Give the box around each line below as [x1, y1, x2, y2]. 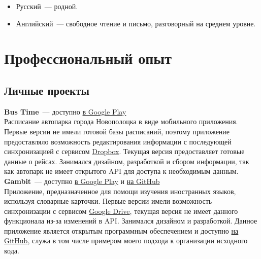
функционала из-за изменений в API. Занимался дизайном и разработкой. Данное [4, 215, 257, 226]
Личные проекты [4, 82, 89, 98]
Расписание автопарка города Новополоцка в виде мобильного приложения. [4, 116, 238, 127]
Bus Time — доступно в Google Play [4, 106, 126, 117]
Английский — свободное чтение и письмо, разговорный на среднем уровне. [16, 18, 256, 28]
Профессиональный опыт [4, 48, 172, 68]
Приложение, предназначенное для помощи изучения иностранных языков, [4, 186, 236, 196]
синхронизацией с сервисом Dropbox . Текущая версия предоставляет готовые [4, 146, 245, 157]
